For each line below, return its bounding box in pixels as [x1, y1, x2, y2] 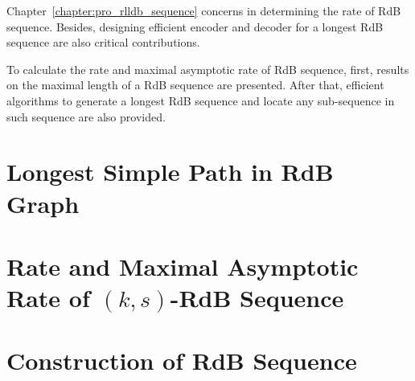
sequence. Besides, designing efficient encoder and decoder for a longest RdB [6, 18, 384, 35]
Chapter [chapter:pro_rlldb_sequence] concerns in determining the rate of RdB [6, 2, 401, 18]
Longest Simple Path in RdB [6, 155, 334, 188]
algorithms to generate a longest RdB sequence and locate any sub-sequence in [6, 92, 395, 109]
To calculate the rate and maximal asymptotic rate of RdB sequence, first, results [6, 60, 409, 77]
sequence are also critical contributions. [6, 34, 200, 51]
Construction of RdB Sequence [6, 344, 357, 377]
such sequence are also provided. [6, 108, 166, 125]
